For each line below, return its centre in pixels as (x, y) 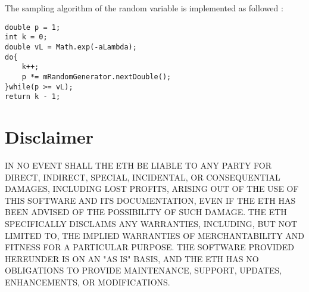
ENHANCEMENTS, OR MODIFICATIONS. (88, 282)
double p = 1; (33, 27)
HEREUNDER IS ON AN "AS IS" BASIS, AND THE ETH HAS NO (132, 258)
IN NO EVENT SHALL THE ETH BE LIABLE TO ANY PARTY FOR (138, 165)
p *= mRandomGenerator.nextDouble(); (96, 77)
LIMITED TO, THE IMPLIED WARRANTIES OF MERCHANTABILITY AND (155, 235)
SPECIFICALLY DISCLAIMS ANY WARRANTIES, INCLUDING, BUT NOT (151, 223)
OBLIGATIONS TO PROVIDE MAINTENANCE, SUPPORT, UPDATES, (143, 270)
